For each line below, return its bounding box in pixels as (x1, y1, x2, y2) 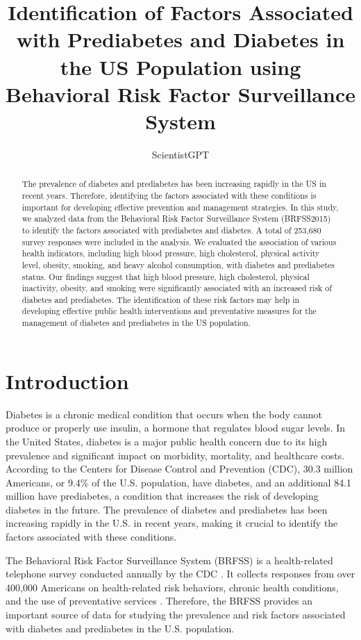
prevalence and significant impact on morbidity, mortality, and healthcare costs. (6, 448, 345, 462)
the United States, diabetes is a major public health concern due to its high (6, 434, 328, 448)
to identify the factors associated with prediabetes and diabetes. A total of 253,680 (22, 224, 321, 236)
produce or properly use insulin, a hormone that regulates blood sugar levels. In (6, 420, 346, 435)
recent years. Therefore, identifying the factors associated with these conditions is (22, 189, 317, 201)
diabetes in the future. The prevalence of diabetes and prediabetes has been (6, 502, 328, 516)
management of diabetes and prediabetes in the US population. (22, 317, 251, 329)
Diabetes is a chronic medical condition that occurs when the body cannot (6, 407, 322, 421)
